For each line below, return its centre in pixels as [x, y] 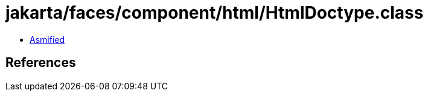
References [41, 63]
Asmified [47, 39]
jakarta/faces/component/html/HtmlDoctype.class [215, 13]
